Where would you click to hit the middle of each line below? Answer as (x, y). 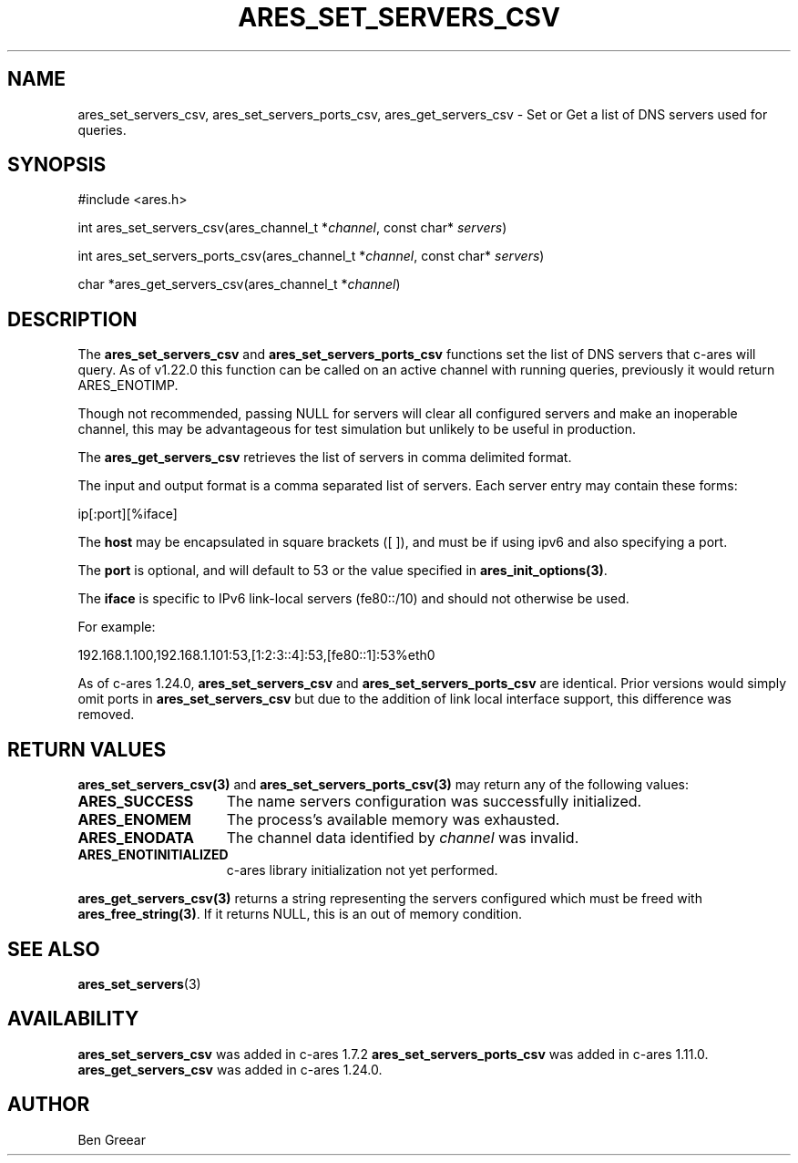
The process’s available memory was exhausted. (393, 820)
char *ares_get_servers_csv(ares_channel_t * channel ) (239, 284)
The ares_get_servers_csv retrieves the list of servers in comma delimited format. (325, 458)
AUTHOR (49, 1105)
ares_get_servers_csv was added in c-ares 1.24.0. (230, 1069)
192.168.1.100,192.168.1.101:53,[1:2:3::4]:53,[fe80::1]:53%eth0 (256, 655)
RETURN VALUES (87, 749)
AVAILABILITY (73, 1019)
